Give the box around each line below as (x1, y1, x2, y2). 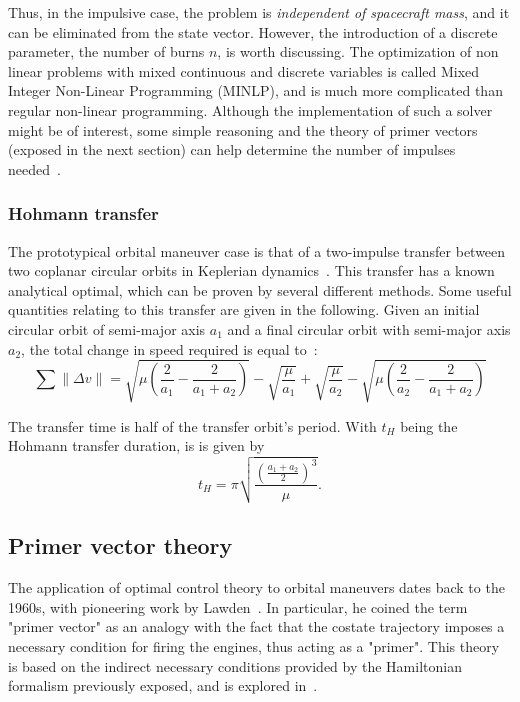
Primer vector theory (8, 530, 233, 561)
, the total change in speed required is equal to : (21, 338, 318, 359)
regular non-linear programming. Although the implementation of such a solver (8, 99, 493, 120)
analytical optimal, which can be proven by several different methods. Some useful (8, 279, 512, 300)
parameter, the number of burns (8, 41, 205, 62)
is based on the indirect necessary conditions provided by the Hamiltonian (8, 655, 462, 676)
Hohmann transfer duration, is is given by (8, 435, 265, 456)
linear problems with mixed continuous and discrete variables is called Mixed (8, 60, 480, 81)
